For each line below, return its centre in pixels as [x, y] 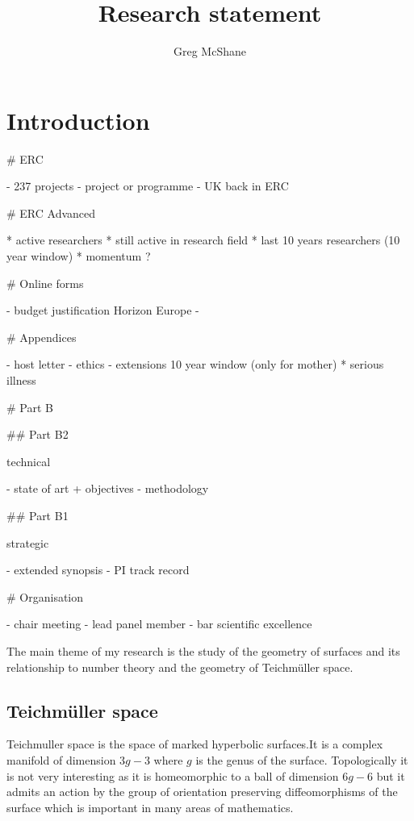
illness [21, 380]
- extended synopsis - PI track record [98, 570]
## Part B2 [38, 434]
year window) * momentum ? [79, 256]
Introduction [78, 120]
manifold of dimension [61, 759]
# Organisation [45, 596]
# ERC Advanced [51, 213]
